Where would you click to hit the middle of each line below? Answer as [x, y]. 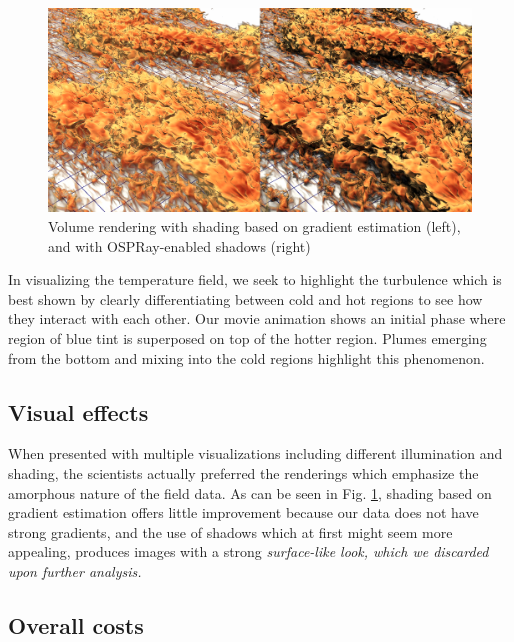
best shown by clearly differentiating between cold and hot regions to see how [245, 298]
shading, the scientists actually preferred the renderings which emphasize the [243, 473]
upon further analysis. [75, 570]
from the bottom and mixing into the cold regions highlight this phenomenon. [246, 357]
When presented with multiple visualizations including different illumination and [255, 453]
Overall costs [76, 624]
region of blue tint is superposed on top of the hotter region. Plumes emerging [247, 338]
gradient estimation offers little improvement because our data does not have [243, 512]
